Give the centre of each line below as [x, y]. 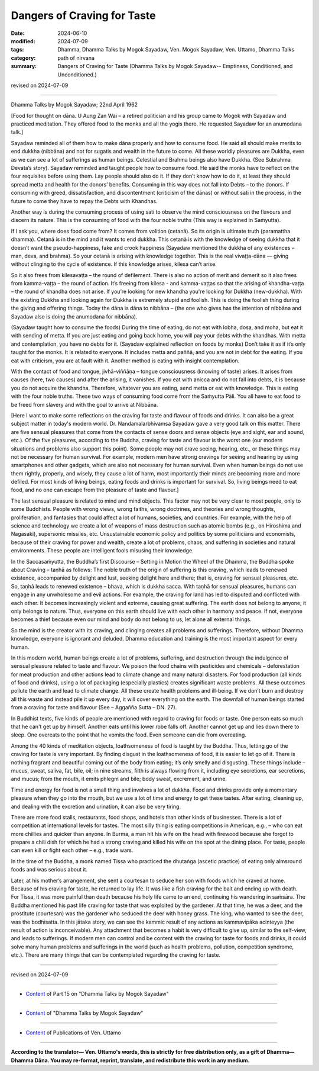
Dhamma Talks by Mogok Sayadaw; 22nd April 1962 [74, 105]
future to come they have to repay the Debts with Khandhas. [84, 201]
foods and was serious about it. [49, 870]
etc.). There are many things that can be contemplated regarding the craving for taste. [116, 955]
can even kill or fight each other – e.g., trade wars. [72, 850]
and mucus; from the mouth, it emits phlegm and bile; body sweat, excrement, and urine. [119, 779]
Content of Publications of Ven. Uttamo [73, 1033]
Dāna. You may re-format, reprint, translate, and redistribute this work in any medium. [142, 1060]
